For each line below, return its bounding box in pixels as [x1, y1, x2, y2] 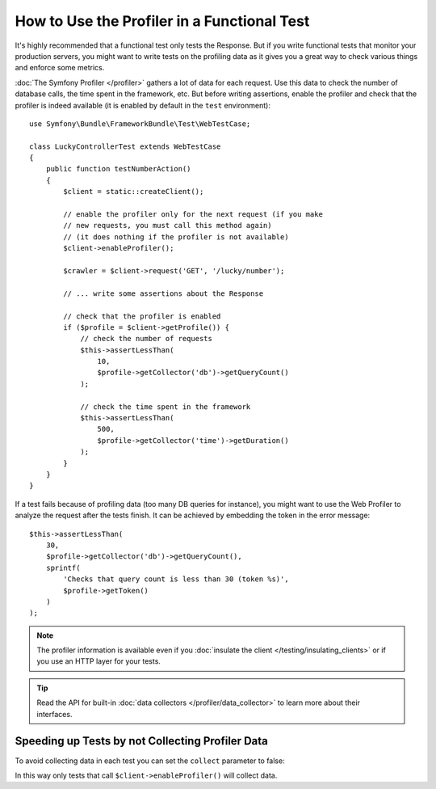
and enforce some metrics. [15, 63, 105, 73]
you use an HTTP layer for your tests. [36, 656, 161, 666]
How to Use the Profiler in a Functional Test [15, 12, 310, 30]
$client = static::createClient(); [63, 187, 204, 196]
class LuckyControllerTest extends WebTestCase [29, 141, 221, 151]
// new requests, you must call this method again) [63, 221, 272, 230]
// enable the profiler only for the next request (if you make [63, 210, 323, 219]
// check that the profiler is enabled [63, 311, 221, 321]
